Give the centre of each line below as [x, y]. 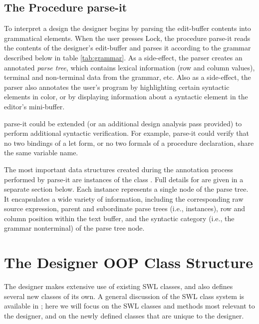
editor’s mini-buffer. [34, 106]
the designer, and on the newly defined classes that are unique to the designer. [124, 315]
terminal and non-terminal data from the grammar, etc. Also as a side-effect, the [128, 77]
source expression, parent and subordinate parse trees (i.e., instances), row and [125, 208]
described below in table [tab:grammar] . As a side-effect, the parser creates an [123, 57]
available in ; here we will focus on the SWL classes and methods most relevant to [129, 306]
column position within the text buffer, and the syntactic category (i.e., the [119, 218]
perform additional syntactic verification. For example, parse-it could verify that [127, 133]
